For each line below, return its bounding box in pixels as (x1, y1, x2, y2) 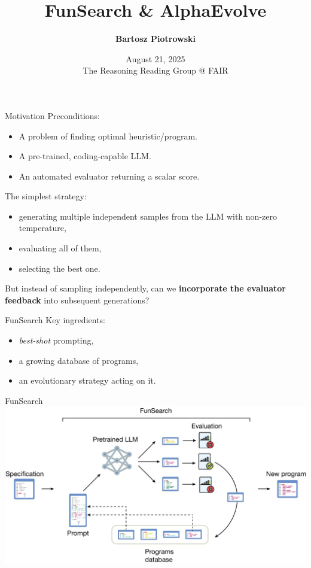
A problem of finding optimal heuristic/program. (19, 129, 197, 142)
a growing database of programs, (19, 354, 139, 366)
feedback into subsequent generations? (5, 293, 150, 306)
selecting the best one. (19, 262, 100, 274)
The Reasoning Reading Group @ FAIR (83, 64, 228, 77)
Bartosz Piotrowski (115, 32, 196, 45)
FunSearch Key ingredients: (5, 314, 105, 326)
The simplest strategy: (5, 190, 87, 202)
